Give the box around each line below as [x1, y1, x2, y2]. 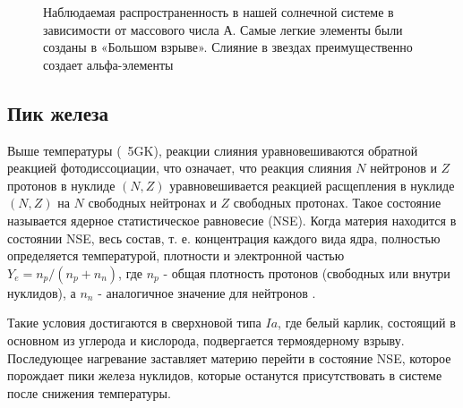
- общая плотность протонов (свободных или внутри [163, 263, 450, 282]
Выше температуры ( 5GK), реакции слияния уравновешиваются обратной [7, 140, 418, 159]
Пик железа [7, 98, 108, 126]
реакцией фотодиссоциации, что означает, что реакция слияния [7, 158, 352, 177]
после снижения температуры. [7, 383, 171, 402]
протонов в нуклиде [7, 175, 116, 194]
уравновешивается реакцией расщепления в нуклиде [169, 175, 455, 194]
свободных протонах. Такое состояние [233, 193, 442, 212]
